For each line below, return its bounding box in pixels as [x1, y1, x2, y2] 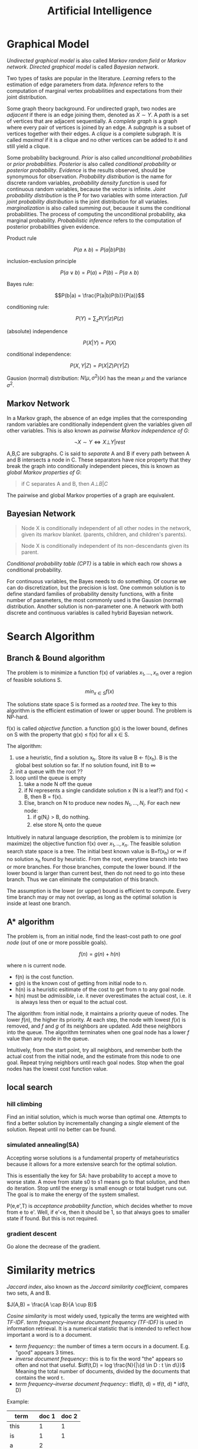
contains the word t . [15, 1374, 65, 1381]
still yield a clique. [6, 142, 51, 150]
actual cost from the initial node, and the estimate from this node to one [6, 1052, 180, 1060]
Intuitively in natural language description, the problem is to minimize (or [6, 834, 182, 841]
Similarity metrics [6, 1263, 96, 1277]
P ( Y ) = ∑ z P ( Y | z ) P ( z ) [75, 314, 124, 323]
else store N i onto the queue [32, 821, 102, 830]
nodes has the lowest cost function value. [6, 1065, 108, 1072]
